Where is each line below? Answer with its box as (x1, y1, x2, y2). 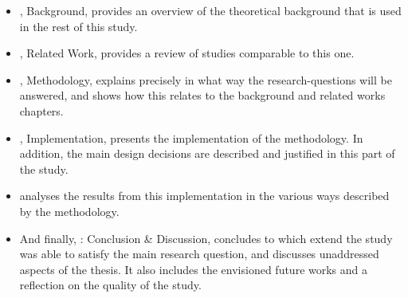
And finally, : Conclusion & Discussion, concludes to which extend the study (19, 229, 393, 246)
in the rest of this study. (19, 18, 138, 34)
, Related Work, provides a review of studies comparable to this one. (19, 45, 355, 61)
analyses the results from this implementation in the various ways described (19, 187, 390, 204)
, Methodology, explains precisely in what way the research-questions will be (19, 71, 392, 88)
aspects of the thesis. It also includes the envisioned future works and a (19, 261, 368, 277)
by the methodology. (19, 202, 120, 219)
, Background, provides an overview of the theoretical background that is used (19, 2, 402, 18)
